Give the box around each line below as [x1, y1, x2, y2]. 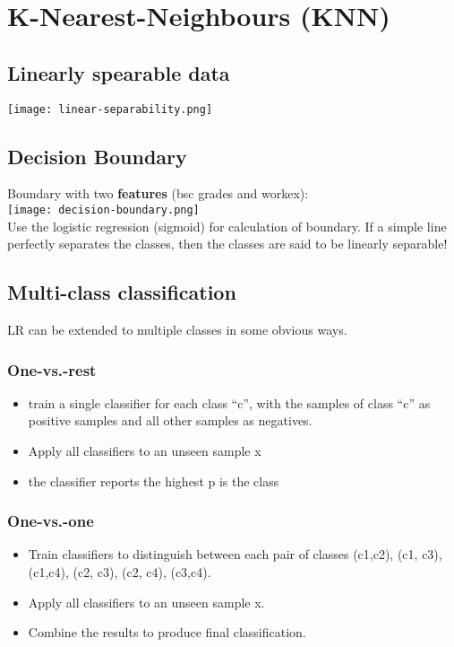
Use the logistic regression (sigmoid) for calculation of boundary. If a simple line [7, 216, 447, 235]
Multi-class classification [7, 278, 236, 306]
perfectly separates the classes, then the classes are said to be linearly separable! [7, 234, 448, 253]
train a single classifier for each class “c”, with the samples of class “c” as [28, 393, 431, 412]
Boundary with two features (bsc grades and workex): [7, 184, 309, 203]
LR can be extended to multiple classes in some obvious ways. [7, 320, 347, 339]
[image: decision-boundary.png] [7, 204, 200, 217]
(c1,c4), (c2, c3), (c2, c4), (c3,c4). [28, 563, 211, 581]
